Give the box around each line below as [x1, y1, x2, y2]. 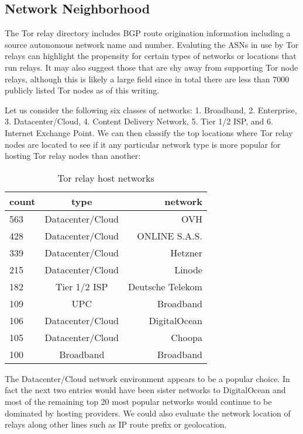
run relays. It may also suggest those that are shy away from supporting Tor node [5, 61, 298, 73]
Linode [174, 262, 202, 276]
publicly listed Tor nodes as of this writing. [5, 84, 160, 96]
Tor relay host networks [57, 171, 154, 185]
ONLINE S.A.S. [137, 228, 202, 242]
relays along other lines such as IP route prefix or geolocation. [5, 418, 227, 430]
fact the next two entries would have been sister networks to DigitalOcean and [5, 384, 286, 396]
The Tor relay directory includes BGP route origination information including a [5, 27, 291, 39]
